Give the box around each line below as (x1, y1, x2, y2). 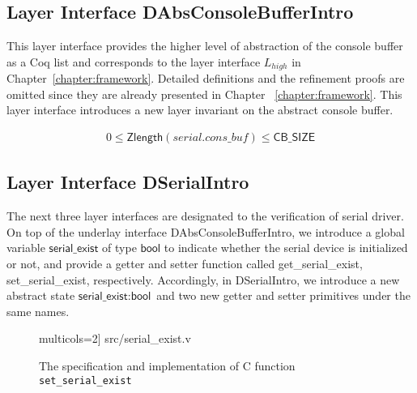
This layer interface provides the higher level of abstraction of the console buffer (6, 37, 403, 54)
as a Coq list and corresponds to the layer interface (6, 53, 261, 70)
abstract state (6, 287, 75, 304)
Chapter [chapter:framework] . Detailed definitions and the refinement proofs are (6, 70, 405, 87)
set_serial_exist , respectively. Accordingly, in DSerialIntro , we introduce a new (6, 271, 400, 288)
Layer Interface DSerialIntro (6, 169, 249, 194)
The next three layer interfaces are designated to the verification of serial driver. (6, 207, 404, 224)
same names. (6, 302, 70, 319)
